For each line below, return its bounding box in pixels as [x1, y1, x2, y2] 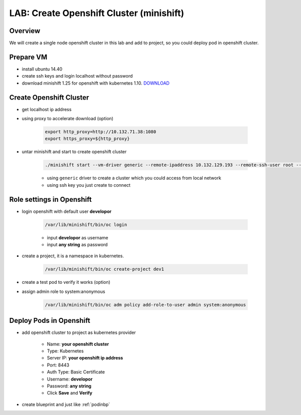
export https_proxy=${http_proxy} [45, 136, 130, 142]
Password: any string [47, 383, 92, 389]
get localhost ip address [22, 106, 72, 112]
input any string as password [47, 242, 108, 248]
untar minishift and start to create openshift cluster [22, 149, 127, 155]
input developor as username [47, 234, 108, 240]
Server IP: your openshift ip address [47, 355, 123, 361]
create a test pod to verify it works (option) [22, 279, 110, 285]
